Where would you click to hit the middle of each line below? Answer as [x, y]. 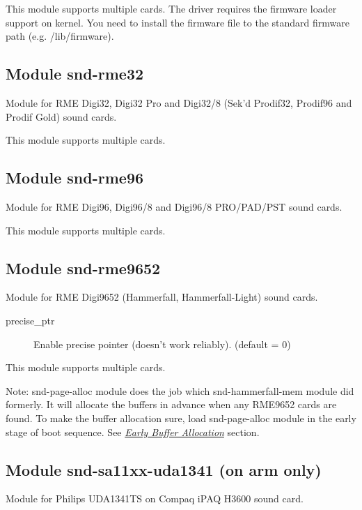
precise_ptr [30, 320]
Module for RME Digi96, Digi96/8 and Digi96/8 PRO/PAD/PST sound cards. [174, 206]
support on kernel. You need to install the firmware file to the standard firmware [178, 22]
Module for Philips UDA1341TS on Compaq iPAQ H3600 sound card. [155, 498]
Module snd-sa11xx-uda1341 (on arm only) [164, 469]
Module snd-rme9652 [83, 268]
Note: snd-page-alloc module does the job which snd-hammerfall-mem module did [180, 390]
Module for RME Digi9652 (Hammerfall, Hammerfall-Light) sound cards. [162, 297]
